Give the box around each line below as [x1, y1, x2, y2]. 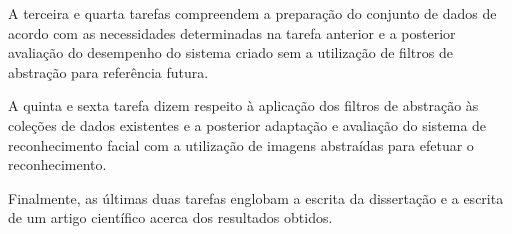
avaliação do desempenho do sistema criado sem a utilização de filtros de [8, 42, 453, 63]
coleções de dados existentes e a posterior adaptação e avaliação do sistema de [8, 114, 487, 135]
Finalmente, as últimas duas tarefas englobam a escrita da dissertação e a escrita [8, 187, 504, 208]
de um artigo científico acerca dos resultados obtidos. [8, 207, 333, 228]
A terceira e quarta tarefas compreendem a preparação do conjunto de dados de [8, 3, 497, 23]
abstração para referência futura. [8, 61, 209, 82]
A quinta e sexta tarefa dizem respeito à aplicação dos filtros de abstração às [8, 95, 479, 116]
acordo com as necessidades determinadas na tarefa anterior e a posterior [8, 22, 456, 43]
